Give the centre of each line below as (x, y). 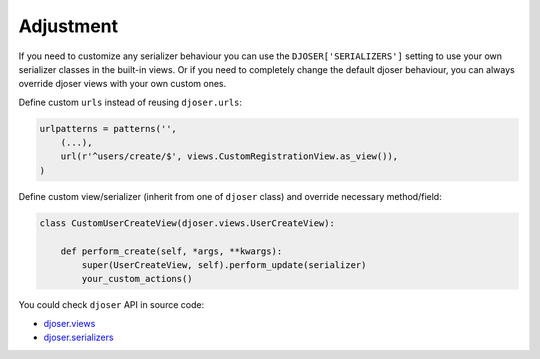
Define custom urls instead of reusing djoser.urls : (130, 102)
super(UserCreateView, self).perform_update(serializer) (224, 265)
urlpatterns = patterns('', (108, 128)
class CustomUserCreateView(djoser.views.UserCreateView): (187, 223)
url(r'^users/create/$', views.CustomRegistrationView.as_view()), (229, 156)
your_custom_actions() (137, 279)
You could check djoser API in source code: (111, 305)
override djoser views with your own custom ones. (122, 84)
